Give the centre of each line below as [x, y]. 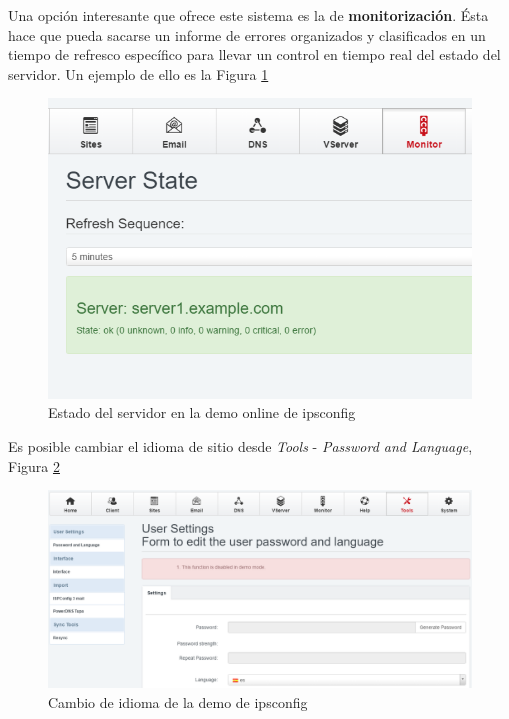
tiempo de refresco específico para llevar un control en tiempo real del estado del [254, 54]
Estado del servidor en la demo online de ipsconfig [202, 412]
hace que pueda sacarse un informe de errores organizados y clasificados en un [247, 34]
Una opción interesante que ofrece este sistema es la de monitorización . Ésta [248, 15]
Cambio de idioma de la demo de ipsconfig [178, 701]
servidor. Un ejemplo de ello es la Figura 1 [138, 73]
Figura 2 [34, 465]
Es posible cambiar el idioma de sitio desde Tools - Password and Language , [240, 446]
